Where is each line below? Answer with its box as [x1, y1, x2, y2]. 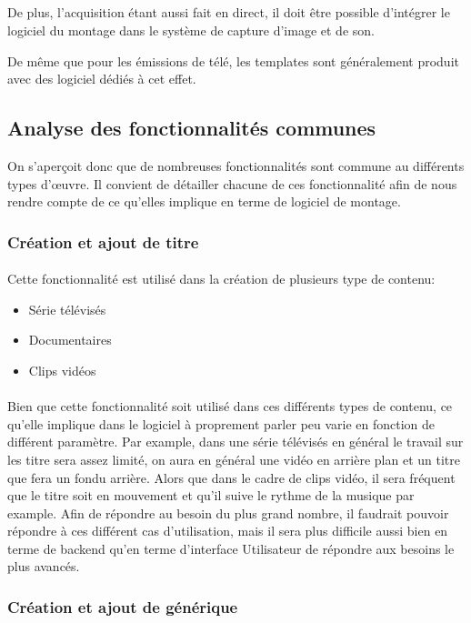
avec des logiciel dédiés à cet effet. [7, 69, 196, 88]
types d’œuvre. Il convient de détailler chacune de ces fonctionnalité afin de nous [7, 174, 457, 193]
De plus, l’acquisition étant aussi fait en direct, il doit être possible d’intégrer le [7, 3, 450, 22]
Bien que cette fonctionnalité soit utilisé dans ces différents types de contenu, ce [7, 397, 453, 416]
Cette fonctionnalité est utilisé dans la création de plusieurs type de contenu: [7, 269, 436, 288]
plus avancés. [7, 557, 80, 576]
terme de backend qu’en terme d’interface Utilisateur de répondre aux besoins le [7, 538, 455, 558]
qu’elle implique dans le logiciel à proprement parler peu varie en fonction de [7, 414, 436, 433]
